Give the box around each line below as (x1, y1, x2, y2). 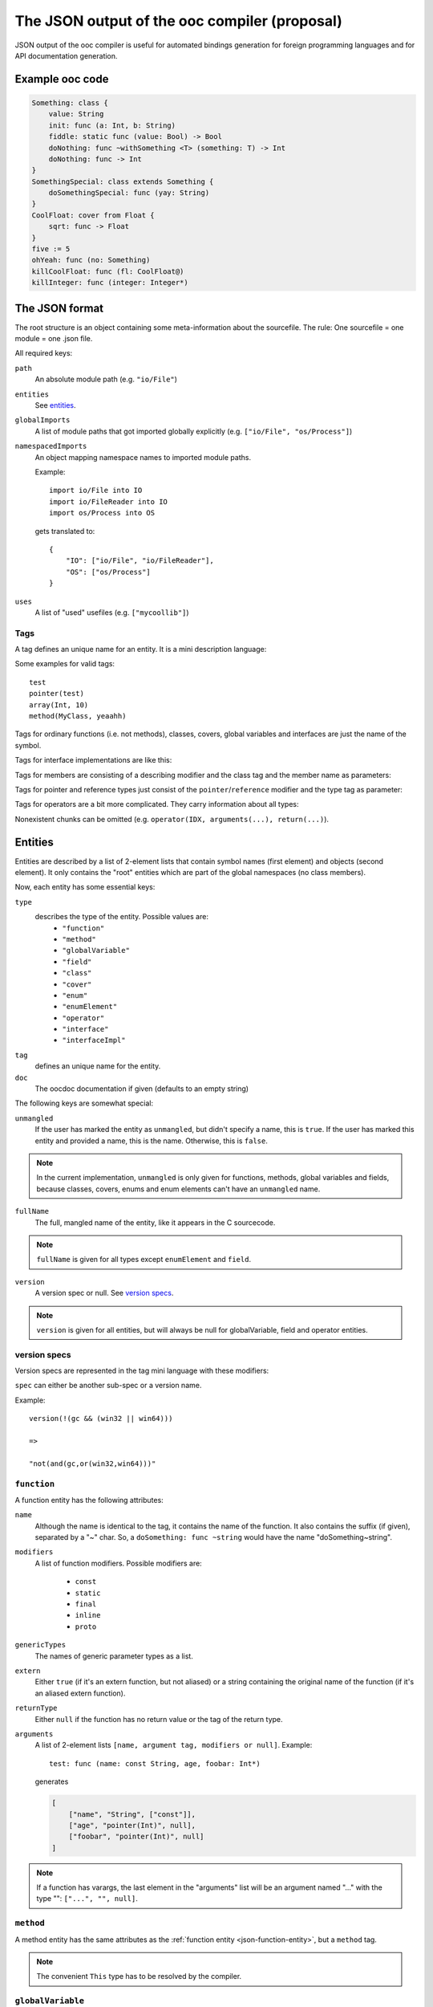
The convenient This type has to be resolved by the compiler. (36, 1972, 242, 1981)
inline (75, 1610, 101, 1620)
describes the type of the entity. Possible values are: (34, 912, 208, 922)
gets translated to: (34, 526, 95, 535)
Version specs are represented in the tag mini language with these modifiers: (14, 1366, 269, 1376)
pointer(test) (29, 689, 84, 698)
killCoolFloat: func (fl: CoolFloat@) (31, 267, 184, 276)
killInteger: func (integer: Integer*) (31, 278, 188, 287)
